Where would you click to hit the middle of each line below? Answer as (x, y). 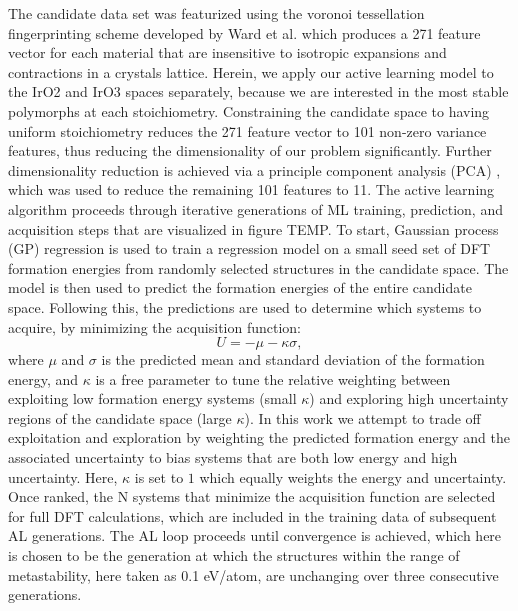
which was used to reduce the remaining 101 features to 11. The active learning (251, 189)
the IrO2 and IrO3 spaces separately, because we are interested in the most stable (258, 91)
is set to (159, 476)
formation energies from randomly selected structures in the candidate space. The (258, 267)
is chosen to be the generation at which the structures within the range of (234, 555)
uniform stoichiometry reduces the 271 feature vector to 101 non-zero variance (247, 130)
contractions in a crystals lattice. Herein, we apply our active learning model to (251, 71)
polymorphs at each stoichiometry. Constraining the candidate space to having (249, 110)
